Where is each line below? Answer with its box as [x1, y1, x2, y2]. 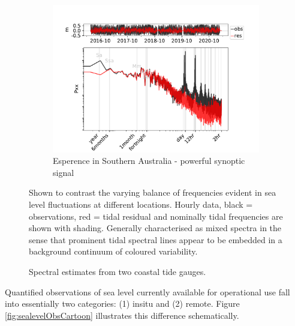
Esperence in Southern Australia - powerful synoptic [53, 154, 245, 167]
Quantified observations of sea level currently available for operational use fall [5, 285, 290, 298]
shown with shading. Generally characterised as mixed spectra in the [29, 222, 282, 234]
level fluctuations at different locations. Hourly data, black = [29, 198, 253, 210]
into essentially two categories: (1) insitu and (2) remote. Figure [5, 297, 240, 310]
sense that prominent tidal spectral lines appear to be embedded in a [29, 233, 282, 246]
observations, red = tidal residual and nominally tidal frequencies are [29, 210, 283, 222]
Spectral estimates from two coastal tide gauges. [29, 265, 206, 277]
